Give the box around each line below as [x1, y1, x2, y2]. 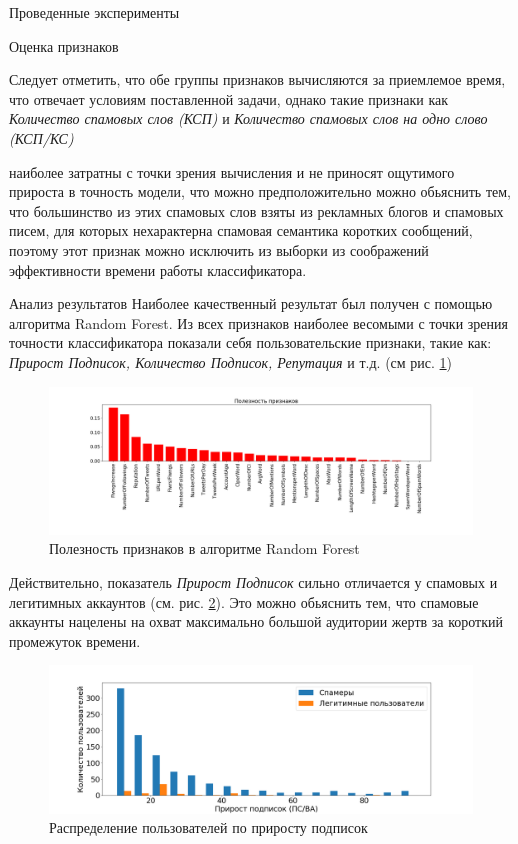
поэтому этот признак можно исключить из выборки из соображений [9, 239, 429, 260]
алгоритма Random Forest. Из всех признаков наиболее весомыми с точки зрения [9, 312, 508, 333]
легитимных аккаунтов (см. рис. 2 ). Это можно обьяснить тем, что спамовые [9, 591, 479, 612]
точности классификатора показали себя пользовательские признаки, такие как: [9, 332, 492, 353]
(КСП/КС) [9, 127, 74, 148]
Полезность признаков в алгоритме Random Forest [49, 538, 360, 559]
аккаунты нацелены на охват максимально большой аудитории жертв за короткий [9, 611, 503, 632]
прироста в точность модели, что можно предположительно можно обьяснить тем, [9, 181, 511, 202]
